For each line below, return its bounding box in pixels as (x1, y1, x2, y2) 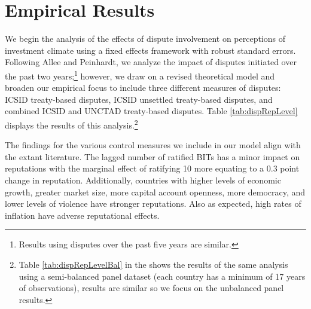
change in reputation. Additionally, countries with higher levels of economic (5, 173, 281, 186)
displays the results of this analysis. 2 (5, 117, 138, 131)
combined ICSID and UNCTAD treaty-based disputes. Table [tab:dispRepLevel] (5, 105, 298, 117)
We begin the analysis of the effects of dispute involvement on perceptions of (5, 32, 286, 45)
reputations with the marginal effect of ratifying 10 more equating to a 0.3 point (5, 162, 300, 175)
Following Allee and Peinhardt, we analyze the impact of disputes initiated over (5, 56, 297, 68)
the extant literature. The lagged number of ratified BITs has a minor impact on (5, 150, 300, 163)
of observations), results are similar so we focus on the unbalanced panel (19, 282, 284, 294)
